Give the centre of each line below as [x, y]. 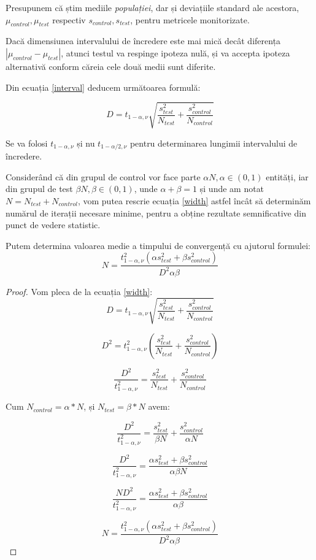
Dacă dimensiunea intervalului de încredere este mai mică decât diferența [143, 41]
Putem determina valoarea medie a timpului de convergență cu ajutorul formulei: [158, 245]
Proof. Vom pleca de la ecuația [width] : [79, 291]
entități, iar [287, 176]
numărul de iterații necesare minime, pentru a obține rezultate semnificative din [156, 213]
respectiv [69, 19]
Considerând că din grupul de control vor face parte [103, 176]
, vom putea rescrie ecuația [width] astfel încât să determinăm [194, 200]
